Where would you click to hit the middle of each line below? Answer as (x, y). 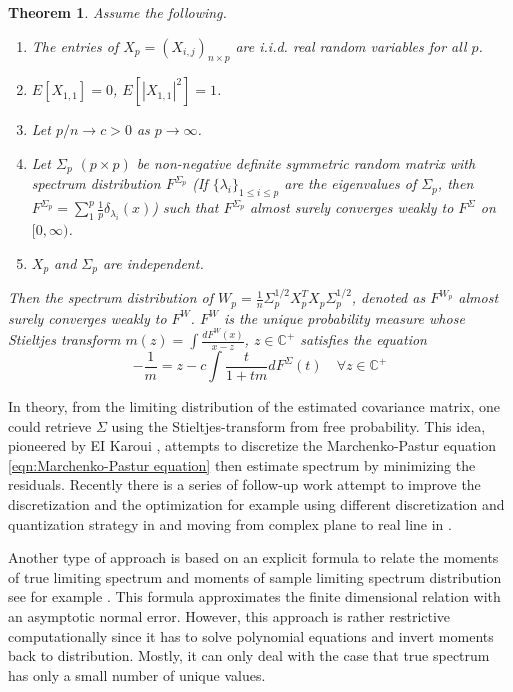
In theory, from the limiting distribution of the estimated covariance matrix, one (254, 406)
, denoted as (388, 297)
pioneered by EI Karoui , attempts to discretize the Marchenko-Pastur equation (252, 445)
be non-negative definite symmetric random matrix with (306, 162)
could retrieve (50, 425)
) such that (185, 207)
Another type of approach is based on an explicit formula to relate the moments (253, 557)
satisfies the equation (363, 339)
